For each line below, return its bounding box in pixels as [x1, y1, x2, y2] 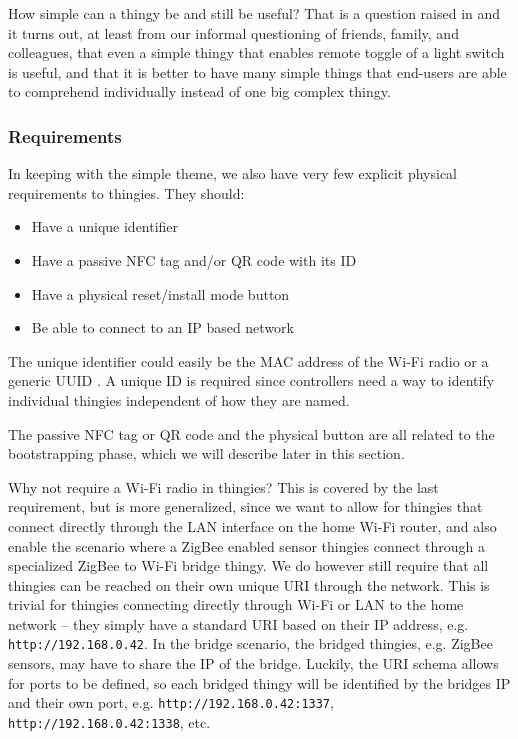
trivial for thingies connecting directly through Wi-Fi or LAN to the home [8, 594, 464, 615]
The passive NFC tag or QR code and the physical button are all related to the [8, 423, 495, 444]
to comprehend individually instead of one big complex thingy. [8, 81, 391, 102]
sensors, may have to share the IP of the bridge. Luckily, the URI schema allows [8, 653, 499, 674]
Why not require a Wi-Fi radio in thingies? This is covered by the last [8, 476, 439, 497]
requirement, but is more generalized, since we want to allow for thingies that [8, 496, 483, 517]
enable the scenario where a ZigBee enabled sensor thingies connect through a [8, 535, 486, 556]
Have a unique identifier [31, 216, 179, 237]
